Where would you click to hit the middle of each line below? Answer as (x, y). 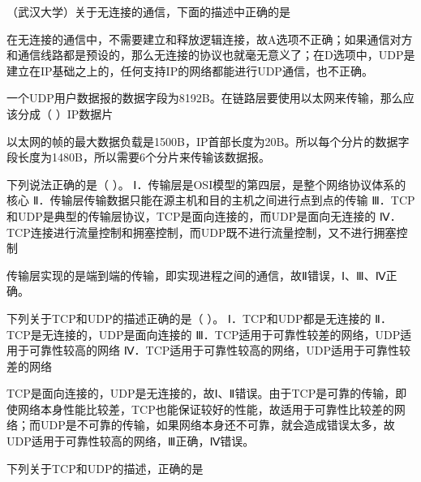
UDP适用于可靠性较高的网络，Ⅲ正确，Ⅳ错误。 (131, 441)
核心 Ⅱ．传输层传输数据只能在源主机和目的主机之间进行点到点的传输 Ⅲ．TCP (211, 200)
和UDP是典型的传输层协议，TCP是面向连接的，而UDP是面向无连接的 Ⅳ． (204, 215)
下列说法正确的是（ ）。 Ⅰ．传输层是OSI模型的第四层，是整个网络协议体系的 (206, 184)
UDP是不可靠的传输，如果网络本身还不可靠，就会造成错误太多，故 (217, 425)
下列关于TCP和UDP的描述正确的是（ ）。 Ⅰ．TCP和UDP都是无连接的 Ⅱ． (199, 318)
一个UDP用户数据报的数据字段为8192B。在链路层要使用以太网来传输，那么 (205, 98)
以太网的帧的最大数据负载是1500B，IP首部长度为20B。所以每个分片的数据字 (208, 141)
